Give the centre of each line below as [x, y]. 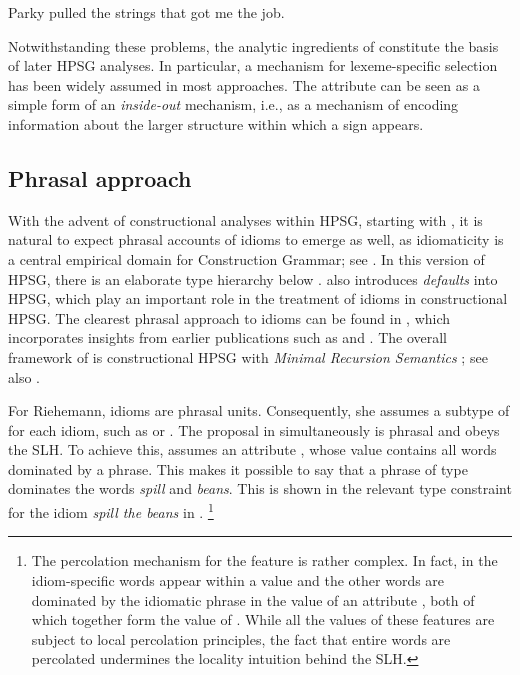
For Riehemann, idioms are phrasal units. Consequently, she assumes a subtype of [259, 410]
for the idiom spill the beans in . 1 [111, 510]
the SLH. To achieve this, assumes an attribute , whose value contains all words [252, 449]
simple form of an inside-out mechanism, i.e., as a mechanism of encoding [233, 104]
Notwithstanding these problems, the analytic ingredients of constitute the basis [253, 45]
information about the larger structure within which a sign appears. [216, 123]
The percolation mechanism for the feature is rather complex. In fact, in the [264, 560]
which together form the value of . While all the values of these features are [263, 619]
